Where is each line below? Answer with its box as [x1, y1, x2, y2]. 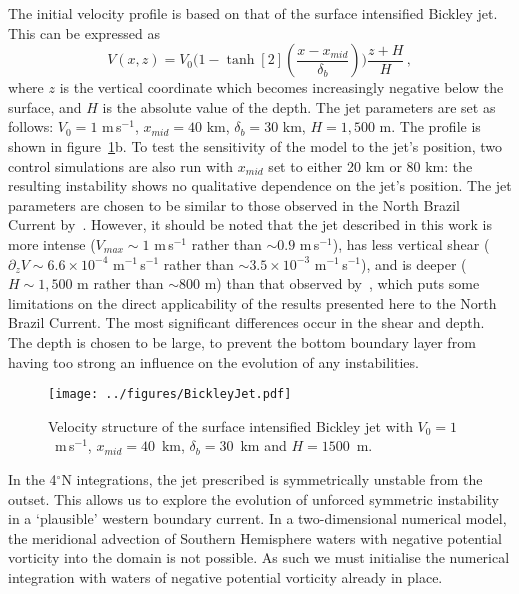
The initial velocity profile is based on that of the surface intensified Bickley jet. [8, 3, 498, 23]
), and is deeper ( [360, 253, 467, 274]
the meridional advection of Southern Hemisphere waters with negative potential [8, 527, 502, 548]
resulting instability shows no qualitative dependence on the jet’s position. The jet [8, 175, 512, 196]
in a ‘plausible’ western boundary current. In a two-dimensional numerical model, [8, 508, 507, 529]
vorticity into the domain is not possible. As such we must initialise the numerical [8, 547, 510, 568]
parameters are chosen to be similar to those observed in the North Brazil [8, 194, 460, 215]
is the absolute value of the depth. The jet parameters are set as [102, 96, 496, 117]
